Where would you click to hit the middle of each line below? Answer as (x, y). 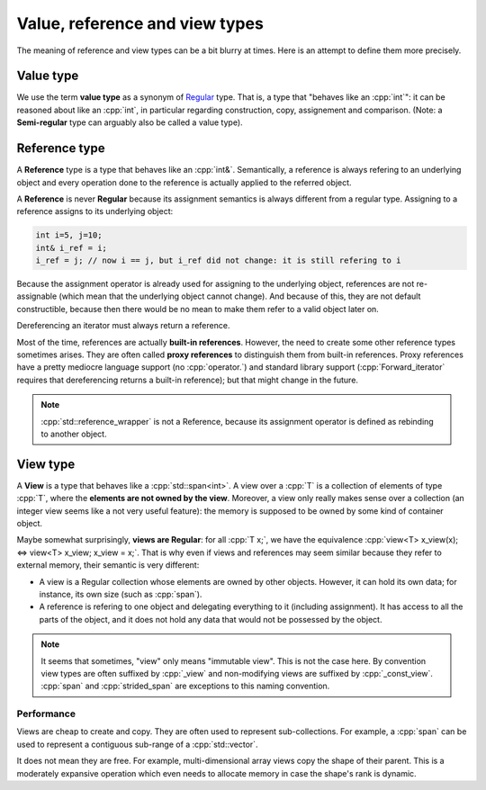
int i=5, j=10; (69, 235)
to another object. (74, 434)
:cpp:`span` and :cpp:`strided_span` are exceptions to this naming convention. (185, 686)
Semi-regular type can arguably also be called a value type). (130, 122)
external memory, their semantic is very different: (108, 565)
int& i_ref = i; (72, 248)
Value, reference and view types (140, 23)
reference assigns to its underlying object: (95, 211)
